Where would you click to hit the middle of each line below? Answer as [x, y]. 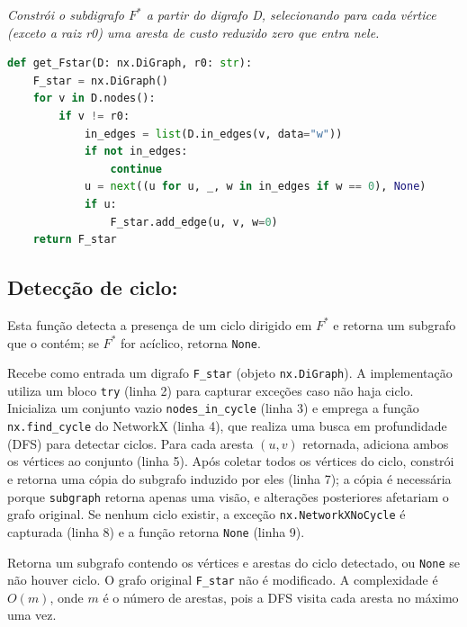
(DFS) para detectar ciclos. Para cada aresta [130, 443]
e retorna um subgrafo [395, 324]
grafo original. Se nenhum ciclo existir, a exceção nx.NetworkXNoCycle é [207, 514]
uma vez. [32, 615]
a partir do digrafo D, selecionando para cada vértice [291, 14]
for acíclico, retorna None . [190, 342]
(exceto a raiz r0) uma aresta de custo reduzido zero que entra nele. [193, 32]
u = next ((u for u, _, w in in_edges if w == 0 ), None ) [255, 187]
